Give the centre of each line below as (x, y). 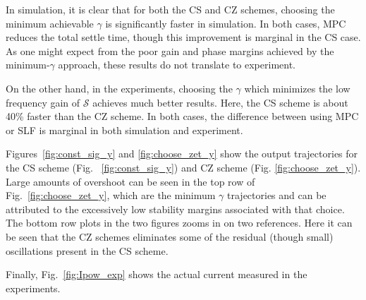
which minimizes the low (297, 88)
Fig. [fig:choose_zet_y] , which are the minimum (111, 195)
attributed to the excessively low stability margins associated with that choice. (175, 209)
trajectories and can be (277, 195)
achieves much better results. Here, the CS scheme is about (220, 102)
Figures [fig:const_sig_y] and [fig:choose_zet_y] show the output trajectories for (182, 154)
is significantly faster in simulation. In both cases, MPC (226, 23)
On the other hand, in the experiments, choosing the (119, 88)
